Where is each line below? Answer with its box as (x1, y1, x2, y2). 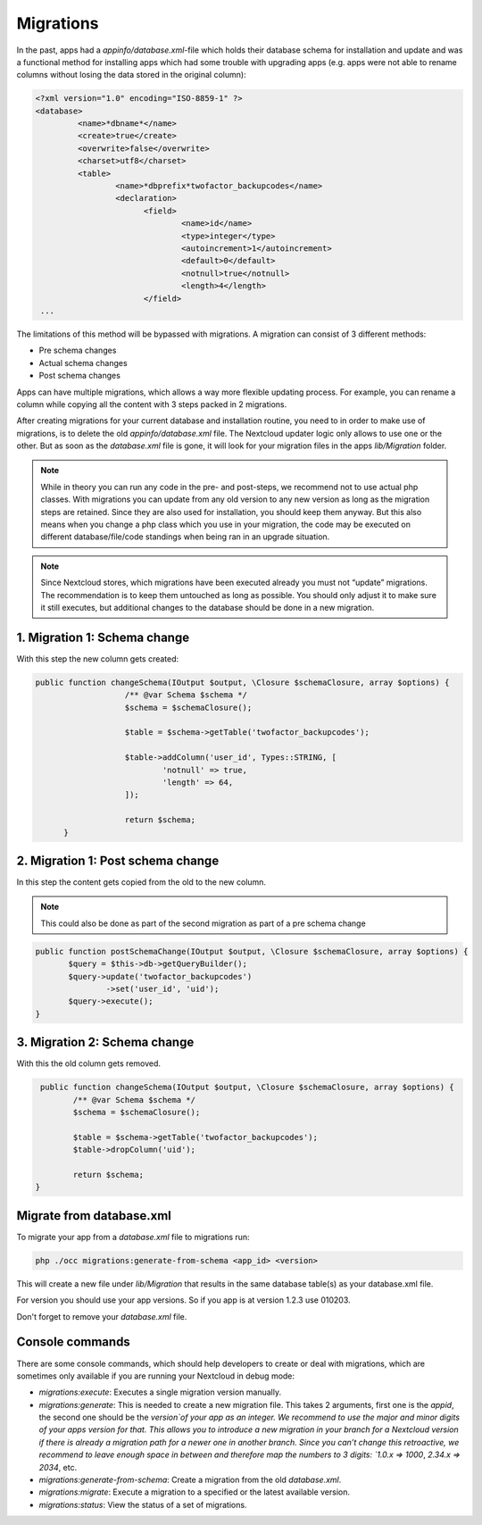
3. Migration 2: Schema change (16, 1035, 195, 1050)
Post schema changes (38, 371, 120, 381)
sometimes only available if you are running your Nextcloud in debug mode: (16, 1371, 295, 1381)
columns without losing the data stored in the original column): (16, 70, 246, 80)
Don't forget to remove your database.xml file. (16, 1311, 187, 1321)
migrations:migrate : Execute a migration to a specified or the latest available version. (38, 1487, 351, 1497)
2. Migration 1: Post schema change (16, 853, 220, 868)
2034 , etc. (38, 1462, 78, 1472)
